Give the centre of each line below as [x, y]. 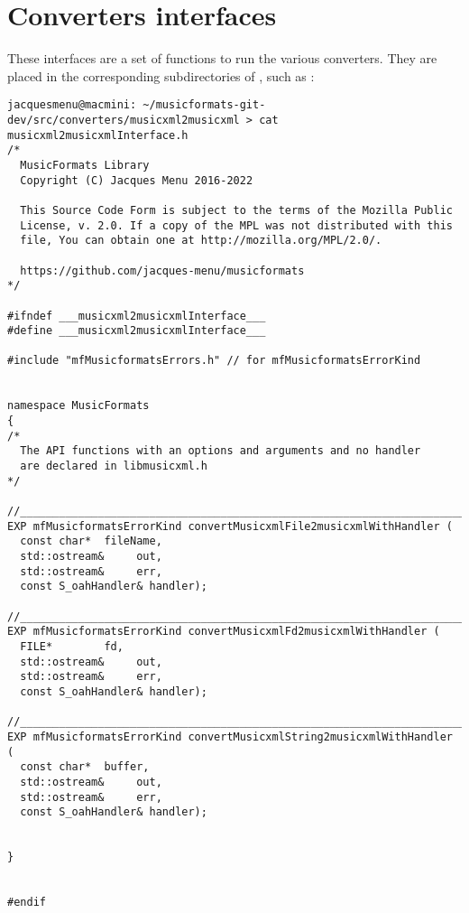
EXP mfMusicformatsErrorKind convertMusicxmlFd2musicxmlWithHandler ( [224, 632]
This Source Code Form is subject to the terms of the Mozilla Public [236, 210]
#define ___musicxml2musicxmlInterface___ [137, 331]
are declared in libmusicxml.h [114, 466]
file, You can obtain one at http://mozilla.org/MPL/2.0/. [201, 241]
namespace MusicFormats [78, 406]
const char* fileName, [91, 541]
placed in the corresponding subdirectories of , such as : [161, 75]
